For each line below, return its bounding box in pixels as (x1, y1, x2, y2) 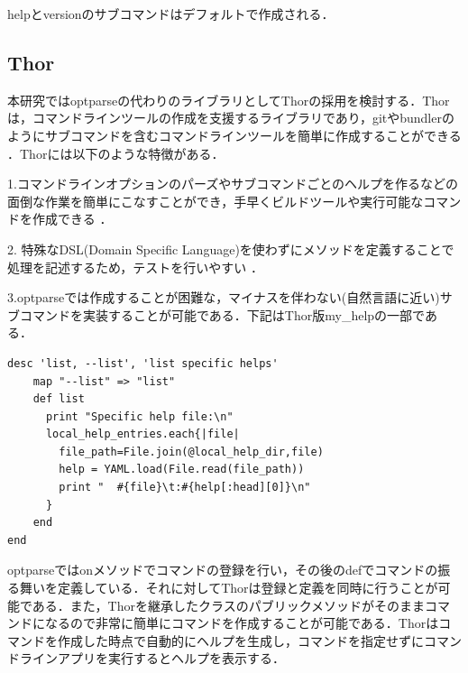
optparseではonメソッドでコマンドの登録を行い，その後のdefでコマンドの (7, 560, 438, 579)
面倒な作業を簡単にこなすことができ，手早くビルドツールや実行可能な (7, 191, 424, 210)
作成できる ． (32, 209, 113, 228)
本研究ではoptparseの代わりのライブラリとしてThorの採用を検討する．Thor (7, 90, 450, 109)
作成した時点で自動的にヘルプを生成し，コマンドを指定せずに (57, 631, 424, 650)
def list (32, 392, 85, 406)
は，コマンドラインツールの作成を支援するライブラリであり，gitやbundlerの (7, 108, 454, 127)
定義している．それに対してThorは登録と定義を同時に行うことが (57, 578, 438, 597)
